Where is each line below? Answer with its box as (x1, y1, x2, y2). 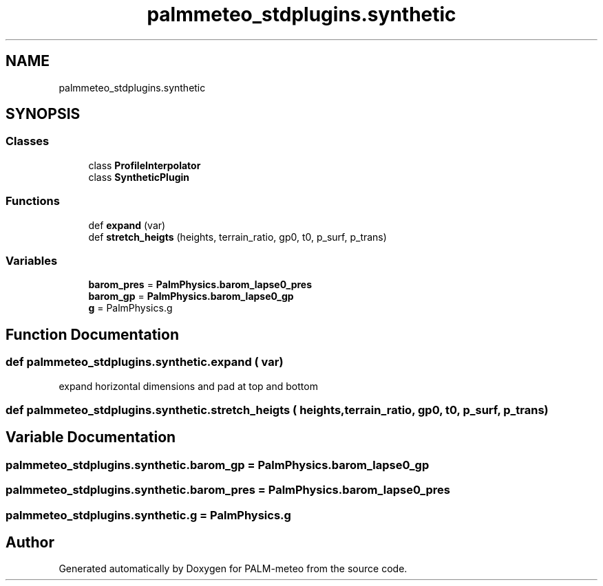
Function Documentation (6, 325, 179, 343)
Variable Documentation (6, 428, 176, 446)
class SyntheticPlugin (88, 171, 189, 183)
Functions (6, 194, 60, 208)
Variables (6, 253, 58, 268)
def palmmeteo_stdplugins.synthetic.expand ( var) (6, 355, 284, 369)
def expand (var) (88, 219, 166, 231)
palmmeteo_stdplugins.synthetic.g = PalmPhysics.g (6, 508, 291, 522)
